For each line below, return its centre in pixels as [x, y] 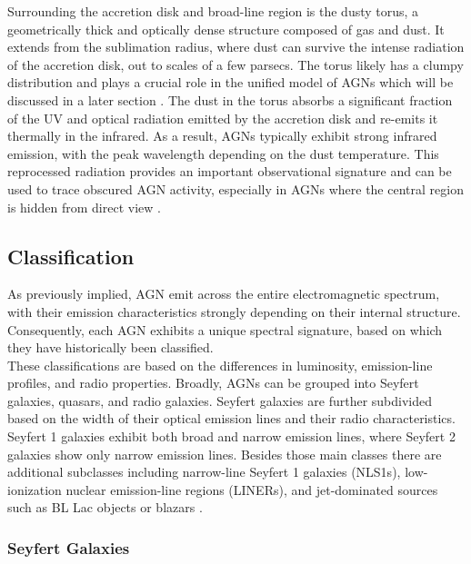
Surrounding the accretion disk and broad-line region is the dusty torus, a [213, 11]
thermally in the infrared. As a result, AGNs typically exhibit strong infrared [222, 136]
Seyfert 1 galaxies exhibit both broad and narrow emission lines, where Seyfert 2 [231, 436]
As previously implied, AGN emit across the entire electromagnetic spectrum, [224, 294]
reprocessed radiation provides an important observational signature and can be [230, 171]
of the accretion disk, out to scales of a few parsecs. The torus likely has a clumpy [235, 64]
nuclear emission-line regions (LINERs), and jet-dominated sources [252, 489]
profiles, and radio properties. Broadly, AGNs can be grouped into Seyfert [213, 383]
